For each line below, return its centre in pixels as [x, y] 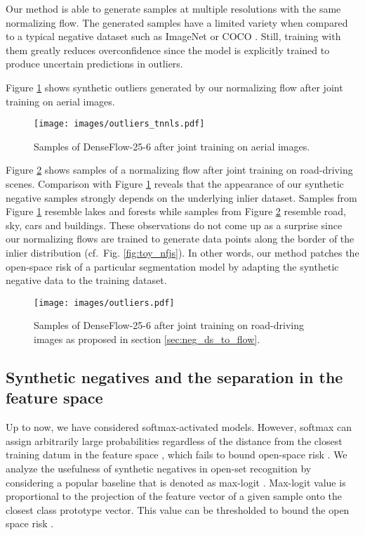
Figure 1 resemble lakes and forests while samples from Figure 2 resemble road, [176, 211]
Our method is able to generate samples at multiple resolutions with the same [173, 8]
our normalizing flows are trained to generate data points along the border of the [180, 239]
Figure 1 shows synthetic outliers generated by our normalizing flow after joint [174, 87]
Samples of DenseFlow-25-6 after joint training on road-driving [169, 325]
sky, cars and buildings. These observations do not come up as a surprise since [174, 225]
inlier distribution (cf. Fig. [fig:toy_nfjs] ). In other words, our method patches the [182, 252]
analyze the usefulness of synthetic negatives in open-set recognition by [159, 468]
